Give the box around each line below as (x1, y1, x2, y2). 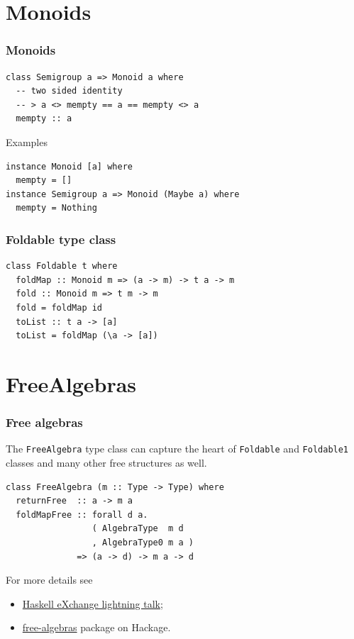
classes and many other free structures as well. (6, 455, 207, 469)
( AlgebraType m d (92, 523, 184, 534)
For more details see (6, 572, 93, 587)
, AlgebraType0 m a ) (92, 537, 194, 548)
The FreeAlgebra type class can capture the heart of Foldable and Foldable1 (6, 441, 349, 456)
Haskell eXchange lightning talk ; (22, 596, 163, 611)
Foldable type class (6, 230, 116, 248)
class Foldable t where (6, 261, 118, 272)
